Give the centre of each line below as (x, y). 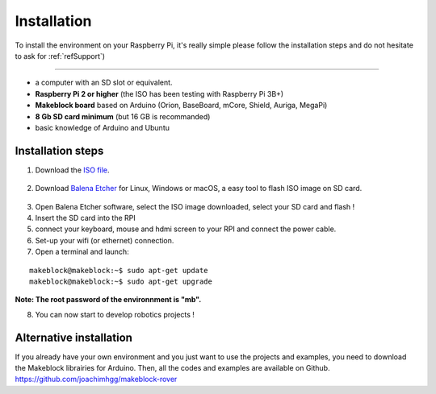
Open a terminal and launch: (82, 252)
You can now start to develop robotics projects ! (115, 314)
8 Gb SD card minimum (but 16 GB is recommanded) (123, 116)
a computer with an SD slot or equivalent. (104, 83)
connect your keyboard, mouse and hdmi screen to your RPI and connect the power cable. (186, 229)
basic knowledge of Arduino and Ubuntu (102, 127)
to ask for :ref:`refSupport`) (60, 56)
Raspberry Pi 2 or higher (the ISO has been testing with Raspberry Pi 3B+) (159, 93)
